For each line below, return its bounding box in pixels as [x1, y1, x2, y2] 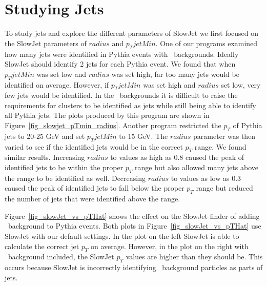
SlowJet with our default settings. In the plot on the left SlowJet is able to [5, 231, 239, 241]
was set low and [36, 68, 87, 79]
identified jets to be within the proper [5, 162, 124, 173]
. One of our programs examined [155, 37, 258, 48]
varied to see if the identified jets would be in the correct [5, 141, 183, 152]
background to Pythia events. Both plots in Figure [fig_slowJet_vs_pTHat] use [8, 220, 261, 231]
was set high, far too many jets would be [111, 68, 239, 79]
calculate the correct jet [5, 240, 79, 251]
